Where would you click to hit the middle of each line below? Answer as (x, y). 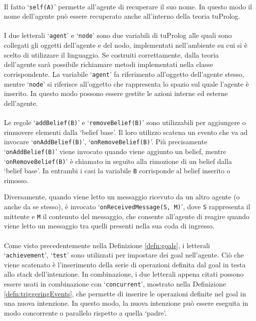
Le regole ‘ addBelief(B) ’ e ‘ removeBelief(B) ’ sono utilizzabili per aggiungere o (125, 122)
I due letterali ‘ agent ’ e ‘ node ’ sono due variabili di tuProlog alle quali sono (118, 35)
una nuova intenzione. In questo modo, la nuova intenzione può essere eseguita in (126, 303)
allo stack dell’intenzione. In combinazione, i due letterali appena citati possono (124, 274)
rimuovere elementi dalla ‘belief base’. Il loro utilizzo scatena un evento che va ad (126, 132)
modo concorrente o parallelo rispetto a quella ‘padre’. (85, 312)
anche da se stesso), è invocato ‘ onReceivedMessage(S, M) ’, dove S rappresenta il (127, 207)
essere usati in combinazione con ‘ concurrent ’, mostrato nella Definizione (115, 283)
